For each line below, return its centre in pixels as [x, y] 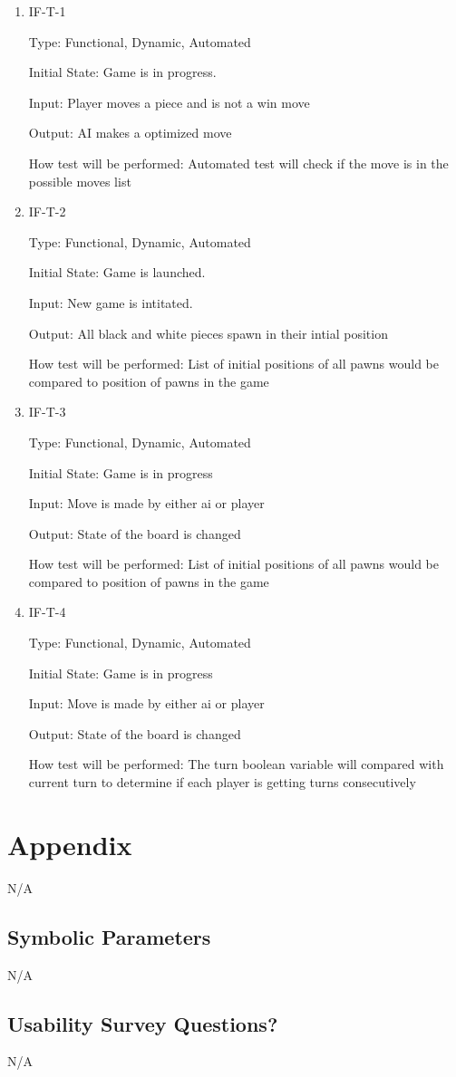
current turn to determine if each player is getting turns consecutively [222, 782]
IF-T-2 [47, 212]
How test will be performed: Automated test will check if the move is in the [238, 163]
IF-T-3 [47, 412]
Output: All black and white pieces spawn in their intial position [208, 333]
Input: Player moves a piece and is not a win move [169, 102]
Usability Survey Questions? [143, 1023]
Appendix [70, 844]
